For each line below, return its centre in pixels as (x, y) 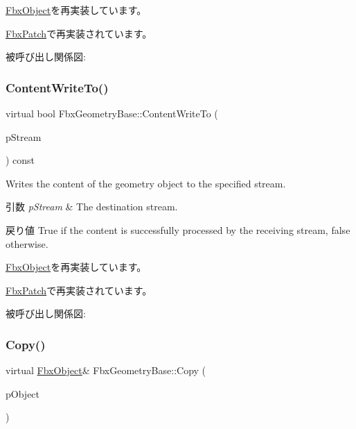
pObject (23, 393)
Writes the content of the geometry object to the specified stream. (146, 183)
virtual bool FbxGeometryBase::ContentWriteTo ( (112, 113)
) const (20, 160)
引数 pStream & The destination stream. (92, 207)
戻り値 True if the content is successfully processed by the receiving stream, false (178, 229)
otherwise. (27, 243)
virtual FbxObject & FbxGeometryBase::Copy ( (106, 370)
